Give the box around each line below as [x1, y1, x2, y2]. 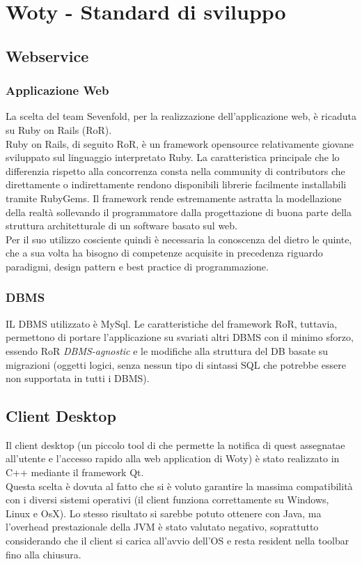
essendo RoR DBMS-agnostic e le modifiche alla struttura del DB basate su [6, 343, 329, 358]
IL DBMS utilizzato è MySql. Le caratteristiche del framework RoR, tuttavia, [6, 316, 338, 330]
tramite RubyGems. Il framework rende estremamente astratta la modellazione [6, 190, 342, 205]
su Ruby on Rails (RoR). [6, 122, 112, 137]
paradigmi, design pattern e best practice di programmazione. [6, 259, 269, 273]
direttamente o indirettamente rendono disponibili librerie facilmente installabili [6, 177, 347, 192]
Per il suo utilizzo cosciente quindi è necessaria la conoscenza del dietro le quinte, [6, 231, 352, 246]
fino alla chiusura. [6, 547, 81, 561]
